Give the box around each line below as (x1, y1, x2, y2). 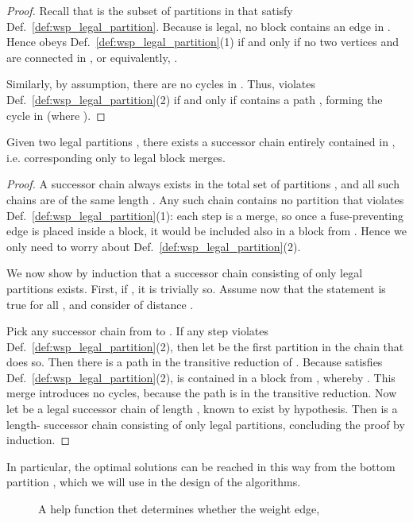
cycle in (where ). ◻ (6, 106, 106, 123)
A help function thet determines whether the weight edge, (38, 501, 320, 517)
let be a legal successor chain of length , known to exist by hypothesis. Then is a (6, 400, 398, 417)
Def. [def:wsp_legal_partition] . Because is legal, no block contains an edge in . (6, 17, 391, 34)
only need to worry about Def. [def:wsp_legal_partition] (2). (6, 238, 301, 254)
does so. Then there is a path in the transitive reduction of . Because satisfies (6, 354, 383, 370)
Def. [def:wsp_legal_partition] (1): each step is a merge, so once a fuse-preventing (6, 207, 404, 223)
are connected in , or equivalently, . (6, 48, 178, 65)
